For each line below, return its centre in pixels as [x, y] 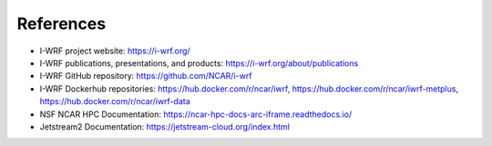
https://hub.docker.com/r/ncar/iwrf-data [115, 102]
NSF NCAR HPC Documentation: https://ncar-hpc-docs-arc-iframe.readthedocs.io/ [196, 114]
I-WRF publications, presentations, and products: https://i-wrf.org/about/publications [199, 63]
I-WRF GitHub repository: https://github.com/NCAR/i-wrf [146, 76]
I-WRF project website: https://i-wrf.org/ [115, 51]
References [61, 24]
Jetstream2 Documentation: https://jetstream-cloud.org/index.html [165, 126]
